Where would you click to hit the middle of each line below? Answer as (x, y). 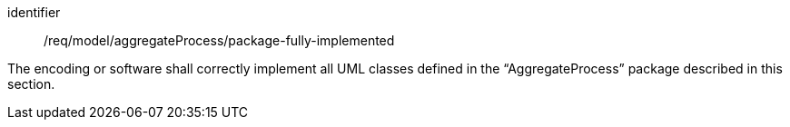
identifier (34, 12)
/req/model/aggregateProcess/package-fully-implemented (219, 40)
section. (31, 84)
